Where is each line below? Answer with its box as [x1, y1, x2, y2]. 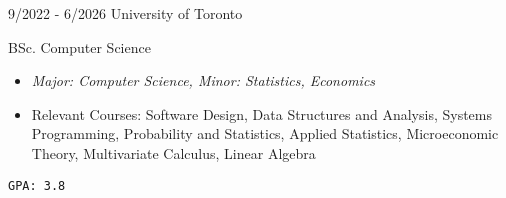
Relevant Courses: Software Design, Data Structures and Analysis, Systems [31, 103, 493, 124]
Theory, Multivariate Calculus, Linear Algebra [31, 142, 316, 163]
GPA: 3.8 [8, 178, 66, 193]
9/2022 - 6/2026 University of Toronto [8, 3, 243, 23]
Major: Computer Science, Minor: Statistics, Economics [31, 70, 376, 91]
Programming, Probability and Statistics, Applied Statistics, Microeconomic [31, 123, 499, 144]
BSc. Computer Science [8, 36, 151, 57]
